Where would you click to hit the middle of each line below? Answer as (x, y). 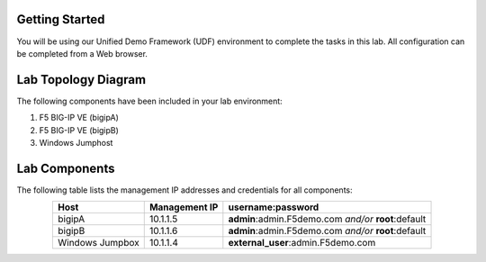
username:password (274, 207)
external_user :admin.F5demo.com (302, 243)
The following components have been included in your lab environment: (149, 101)
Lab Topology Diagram (81, 80)
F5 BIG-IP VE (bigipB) (79, 130)
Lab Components (66, 168)
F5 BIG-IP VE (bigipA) (79, 118)
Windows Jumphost (76, 142)
